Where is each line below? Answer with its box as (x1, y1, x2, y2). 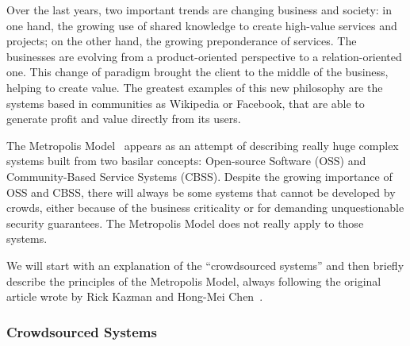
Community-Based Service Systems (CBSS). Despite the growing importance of (6, 167, 393, 184)
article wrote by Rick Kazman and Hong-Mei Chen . (6, 288, 263, 305)
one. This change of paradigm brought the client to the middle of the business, (6, 63, 389, 80)
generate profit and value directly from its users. (6, 110, 241, 127)
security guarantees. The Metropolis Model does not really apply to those (6, 214, 364, 231)
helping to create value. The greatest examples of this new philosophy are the (6, 79, 383, 95)
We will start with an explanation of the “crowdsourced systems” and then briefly (6, 256, 404, 273)
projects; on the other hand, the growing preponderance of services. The (6, 33, 357, 49)
